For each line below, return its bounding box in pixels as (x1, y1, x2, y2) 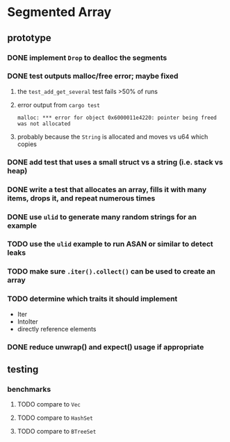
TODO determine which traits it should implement (7, 294, 178, 303)
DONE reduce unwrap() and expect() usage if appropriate (7, 342, 204, 352)
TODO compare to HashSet (17, 413, 94, 422)
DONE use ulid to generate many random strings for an (7, 212, 197, 221)
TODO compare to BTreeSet (17, 427, 97, 436)
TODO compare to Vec (17, 400, 81, 409)
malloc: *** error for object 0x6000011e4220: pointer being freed (17, 114, 217, 121)
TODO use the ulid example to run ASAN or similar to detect (7, 239, 213, 249)
